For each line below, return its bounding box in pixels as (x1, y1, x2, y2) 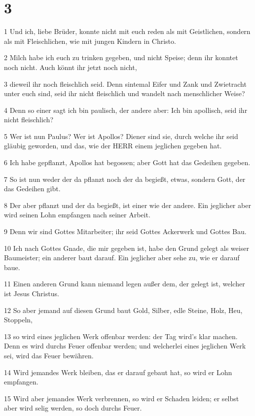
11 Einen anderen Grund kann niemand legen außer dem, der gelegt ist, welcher (4, 278, 245, 289)
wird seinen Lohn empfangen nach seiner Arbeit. (4, 209, 150, 220)
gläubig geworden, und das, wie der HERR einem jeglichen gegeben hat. (4, 140, 222, 151)
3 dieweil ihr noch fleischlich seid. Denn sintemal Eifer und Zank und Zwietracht (4, 78, 247, 89)
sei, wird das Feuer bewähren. (4, 350, 94, 360)
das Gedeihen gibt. (4, 183, 61, 194)
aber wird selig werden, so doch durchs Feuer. (4, 403, 142, 413)
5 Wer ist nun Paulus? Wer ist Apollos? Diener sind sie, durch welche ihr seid (4, 131, 238, 141)
